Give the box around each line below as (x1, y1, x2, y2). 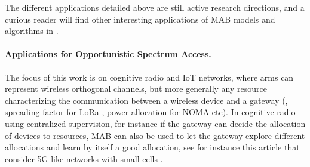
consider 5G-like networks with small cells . (5, 152, 163, 165)
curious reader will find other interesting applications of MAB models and (5, 13, 275, 25)
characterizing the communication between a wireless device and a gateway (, (5, 94, 288, 106)
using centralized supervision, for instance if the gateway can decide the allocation (5, 117, 306, 129)
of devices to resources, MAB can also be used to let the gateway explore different (5, 129, 305, 141)
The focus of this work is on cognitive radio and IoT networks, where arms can (5, 70, 294, 83)
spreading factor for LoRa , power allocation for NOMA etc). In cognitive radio (5, 106, 296, 118)
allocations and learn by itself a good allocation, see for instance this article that (5, 141, 300, 153)
